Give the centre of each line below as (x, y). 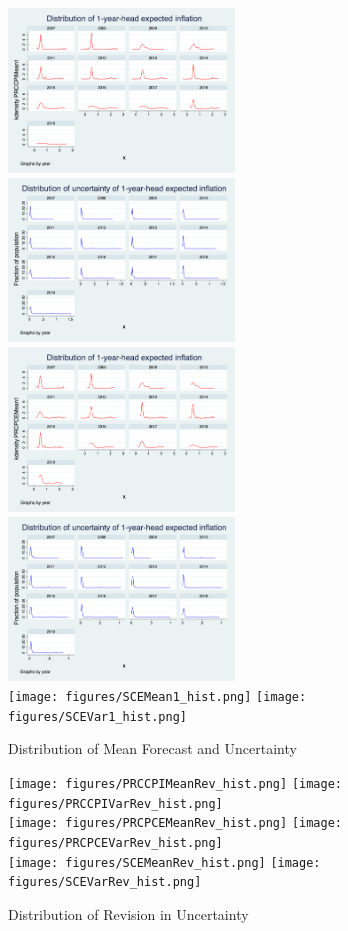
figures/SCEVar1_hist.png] (97, 716)
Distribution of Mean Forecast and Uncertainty (152, 748)
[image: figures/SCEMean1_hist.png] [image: (157, 697)
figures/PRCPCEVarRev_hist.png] (115, 842)
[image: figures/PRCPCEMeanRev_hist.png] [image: (175, 823)
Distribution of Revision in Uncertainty (128, 913)
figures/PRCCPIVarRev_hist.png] (115, 803)
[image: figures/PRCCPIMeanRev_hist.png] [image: (175, 783)
